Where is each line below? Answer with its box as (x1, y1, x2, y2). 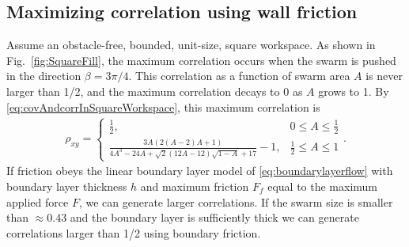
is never (365, 67, 403, 84)
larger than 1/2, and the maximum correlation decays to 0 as (6, 82, 303, 99)
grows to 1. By (318, 82, 389, 99)
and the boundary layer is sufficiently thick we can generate (70, 209, 359, 226)
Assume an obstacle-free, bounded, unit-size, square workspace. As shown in (6, 36, 376, 53)
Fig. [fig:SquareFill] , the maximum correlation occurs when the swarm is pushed (6, 51, 396, 68)
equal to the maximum (267, 178, 378, 195)
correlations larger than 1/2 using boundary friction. (6, 224, 261, 241)
